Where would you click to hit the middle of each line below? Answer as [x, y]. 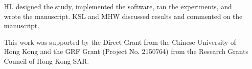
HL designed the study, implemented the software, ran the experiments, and [118, 6]
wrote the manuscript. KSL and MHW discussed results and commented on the [123, 16]
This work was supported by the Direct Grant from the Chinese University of [120, 42]
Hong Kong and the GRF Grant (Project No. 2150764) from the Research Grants [126, 51]
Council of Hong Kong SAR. [46, 60]
